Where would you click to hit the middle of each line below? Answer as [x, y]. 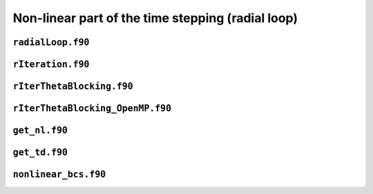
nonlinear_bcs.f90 [59, 175]
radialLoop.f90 [51, 42]
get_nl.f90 [40, 130]
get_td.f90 [40, 153]
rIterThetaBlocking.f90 [73, 86]
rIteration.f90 [51, 64]
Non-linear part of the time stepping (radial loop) [155, 18]
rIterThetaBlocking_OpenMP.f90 [92, 108]
